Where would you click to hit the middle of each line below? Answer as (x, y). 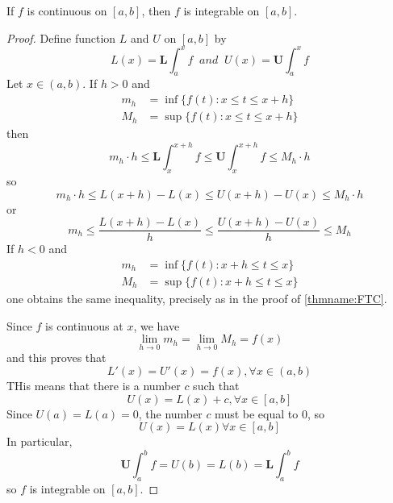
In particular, (40, 441)
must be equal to (257, 413)
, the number (170, 413)
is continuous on (67, 10)
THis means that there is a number (94, 385)
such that (216, 385)
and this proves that (56, 358)
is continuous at (84, 325)
